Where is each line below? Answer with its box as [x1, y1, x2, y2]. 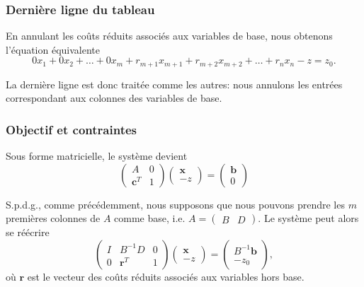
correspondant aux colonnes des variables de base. [6, 90, 222, 105]
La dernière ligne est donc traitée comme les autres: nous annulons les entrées [6, 76, 343, 91]
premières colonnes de [6, 211, 101, 225]
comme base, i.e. [114, 211, 186, 225]
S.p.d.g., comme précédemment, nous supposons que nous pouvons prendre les [6, 197, 345, 211]
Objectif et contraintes [6, 120, 137, 138]
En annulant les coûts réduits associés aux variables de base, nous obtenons [6, 28, 333, 43]
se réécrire [6, 225, 50, 240]
